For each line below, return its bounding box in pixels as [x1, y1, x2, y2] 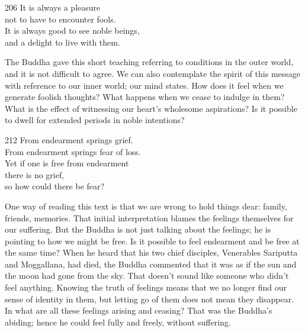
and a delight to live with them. [5, 36, 120, 48]
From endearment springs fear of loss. [5, 145, 141, 157]
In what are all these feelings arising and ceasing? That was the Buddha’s [5, 304, 272, 317]
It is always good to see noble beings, [5, 24, 140, 37]
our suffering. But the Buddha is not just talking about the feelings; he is [5, 223, 271, 236]
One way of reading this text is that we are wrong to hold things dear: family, [5, 199, 287, 212]
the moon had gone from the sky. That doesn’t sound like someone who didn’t [5, 269, 289, 282]
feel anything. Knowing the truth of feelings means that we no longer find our [5, 281, 287, 294]
